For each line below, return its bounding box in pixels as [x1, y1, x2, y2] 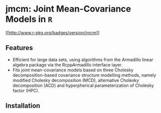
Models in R [5, 14, 53, 25]
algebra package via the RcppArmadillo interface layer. [12, 62, 123, 67]
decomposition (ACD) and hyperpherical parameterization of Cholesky [12, 82, 154, 88]
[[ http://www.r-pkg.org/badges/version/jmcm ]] [5, 30, 100, 35]
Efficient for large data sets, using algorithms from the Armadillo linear [12, 57, 154, 63]
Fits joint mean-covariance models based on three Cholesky [12, 67, 134, 73]
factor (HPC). [12, 87, 39, 93]
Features [5, 44, 33, 52]
